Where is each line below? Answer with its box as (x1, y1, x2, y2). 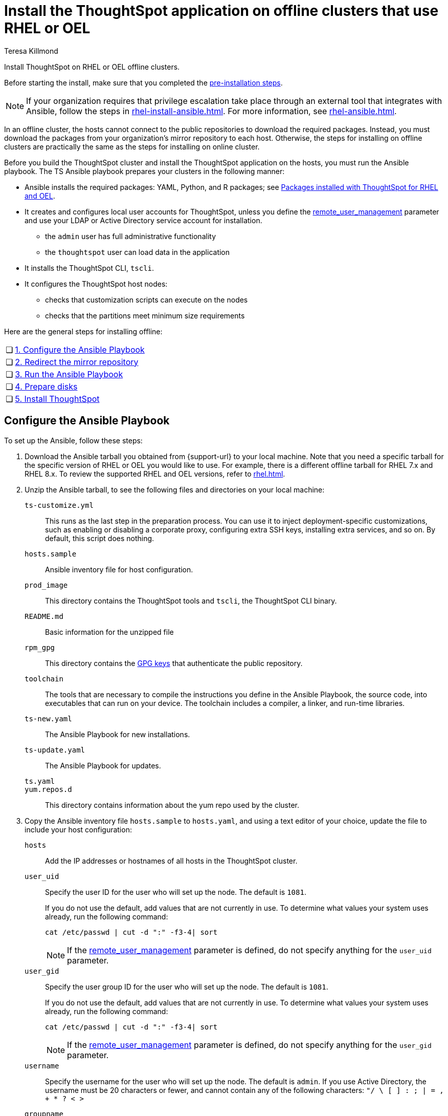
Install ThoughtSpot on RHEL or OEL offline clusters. (4, 62, 180, 71)
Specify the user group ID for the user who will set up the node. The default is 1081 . (45, 982, 328, 991)
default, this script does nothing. (45, 533, 154, 543)
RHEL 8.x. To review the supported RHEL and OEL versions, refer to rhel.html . (25, 469, 285, 478)
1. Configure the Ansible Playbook (15, 344, 145, 355)
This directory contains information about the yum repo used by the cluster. (45, 800, 300, 809)
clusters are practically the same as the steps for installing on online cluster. (4, 142, 260, 151)
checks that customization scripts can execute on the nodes (45, 295, 248, 304)
